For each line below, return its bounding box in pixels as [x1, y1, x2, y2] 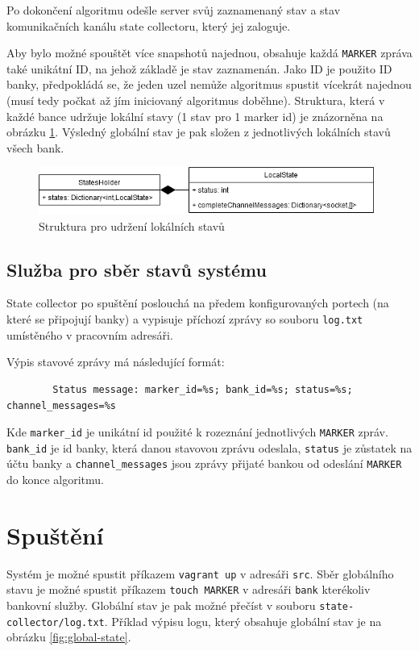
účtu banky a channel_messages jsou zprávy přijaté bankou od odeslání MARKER [6, 455, 402, 472]
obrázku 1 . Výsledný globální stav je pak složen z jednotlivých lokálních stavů [6, 123, 391, 140]
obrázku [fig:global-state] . [6, 628, 131, 645]
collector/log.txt [6, 616, 105, 628]
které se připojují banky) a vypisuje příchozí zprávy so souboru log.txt [6, 311, 363, 328]
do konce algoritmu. [6, 471, 104, 488]
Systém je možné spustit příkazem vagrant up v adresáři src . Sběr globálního [6, 565, 394, 582]
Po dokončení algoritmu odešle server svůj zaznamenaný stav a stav [6, 2, 341, 18]
